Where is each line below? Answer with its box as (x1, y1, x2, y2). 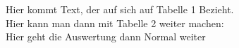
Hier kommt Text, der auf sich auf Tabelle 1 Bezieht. (6, 2, 234, 16)
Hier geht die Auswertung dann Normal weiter (6, 29, 206, 44)
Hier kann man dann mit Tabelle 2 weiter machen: (6, 15, 224, 30)
